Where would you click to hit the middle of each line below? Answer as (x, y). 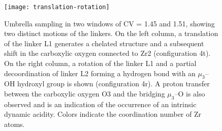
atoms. (14, 124)
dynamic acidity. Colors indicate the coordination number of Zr (103, 114)
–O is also (190, 94)
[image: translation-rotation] (57, 7)
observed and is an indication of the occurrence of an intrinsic (100, 104)
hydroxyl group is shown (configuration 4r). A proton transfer (114, 84)
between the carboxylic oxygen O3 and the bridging (85, 94)
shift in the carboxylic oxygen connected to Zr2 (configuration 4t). (107, 53)
